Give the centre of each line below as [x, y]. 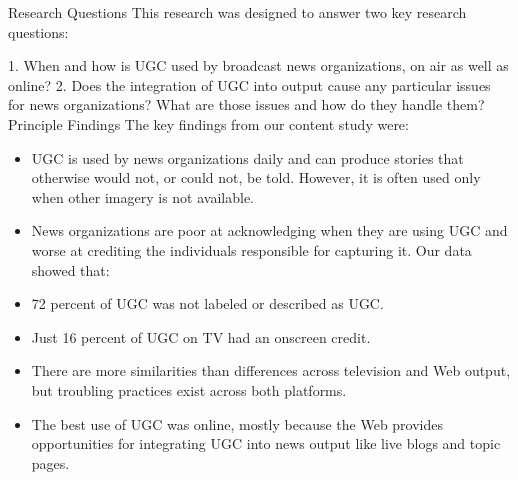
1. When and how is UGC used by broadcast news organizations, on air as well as [258, 65]
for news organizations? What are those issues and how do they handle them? [246, 104]
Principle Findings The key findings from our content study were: [208, 123]
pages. [50, 462]
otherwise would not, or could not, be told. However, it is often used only [256, 177]
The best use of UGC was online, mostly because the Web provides [237, 423]
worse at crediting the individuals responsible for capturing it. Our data [251, 249]
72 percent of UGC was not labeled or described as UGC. [207, 303]
